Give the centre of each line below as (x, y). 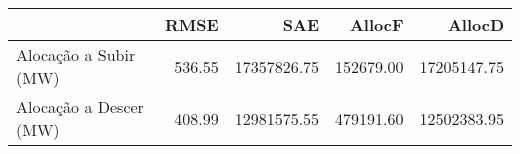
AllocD (475, 24)
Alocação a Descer (80, 106)
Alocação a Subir (76, 54)
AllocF (376, 24)
